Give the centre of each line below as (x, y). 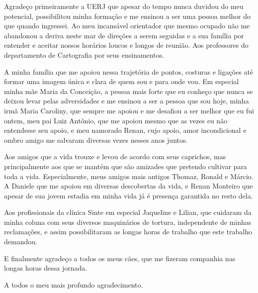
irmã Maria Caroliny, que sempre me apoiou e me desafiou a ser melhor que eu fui (129, 110)
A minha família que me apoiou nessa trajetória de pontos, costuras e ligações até (129, 71)
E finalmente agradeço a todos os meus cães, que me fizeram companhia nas (120, 258)
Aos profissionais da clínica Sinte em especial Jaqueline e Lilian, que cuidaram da (128, 212)
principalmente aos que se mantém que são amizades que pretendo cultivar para (126, 166)
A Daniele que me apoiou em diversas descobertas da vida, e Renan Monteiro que (129, 186)
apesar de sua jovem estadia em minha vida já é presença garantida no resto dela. (129, 195)
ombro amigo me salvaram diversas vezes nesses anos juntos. (96, 140)
